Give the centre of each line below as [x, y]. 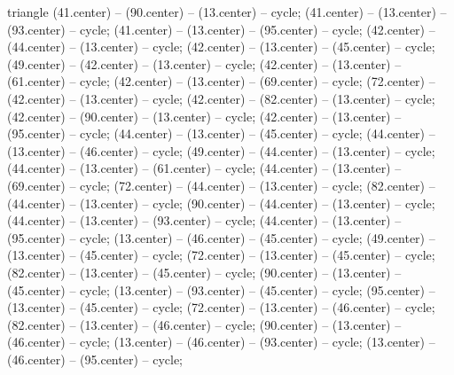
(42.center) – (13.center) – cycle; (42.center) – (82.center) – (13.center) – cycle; [221, 98]
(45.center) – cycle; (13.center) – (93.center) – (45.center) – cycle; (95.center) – [221, 289]
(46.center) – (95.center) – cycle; [95, 359]
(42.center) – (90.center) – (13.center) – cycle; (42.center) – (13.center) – [204, 116]
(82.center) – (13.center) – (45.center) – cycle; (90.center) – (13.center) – [204, 272]
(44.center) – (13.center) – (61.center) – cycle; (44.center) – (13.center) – [204, 168]
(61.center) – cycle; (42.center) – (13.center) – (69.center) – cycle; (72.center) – [221, 81]
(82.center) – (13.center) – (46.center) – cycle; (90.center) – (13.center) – [204, 324]
